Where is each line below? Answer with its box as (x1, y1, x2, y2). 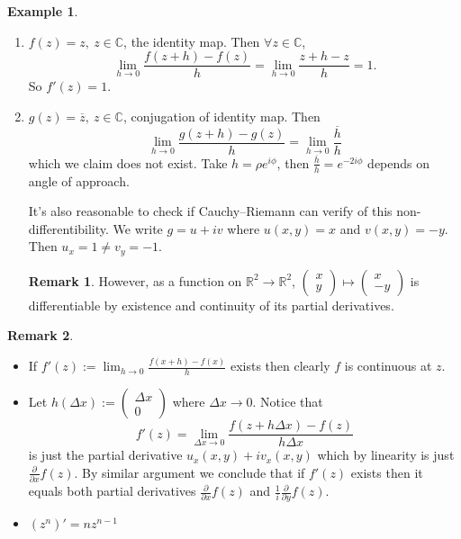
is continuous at (344, 356, 432, 375)
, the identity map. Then (123, 31, 260, 50)
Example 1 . (7, 2, 78, 20)
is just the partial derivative (28, 445, 183, 464)
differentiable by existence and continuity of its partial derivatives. (28, 295, 394, 314)
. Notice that (252, 392, 323, 411)
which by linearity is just (317, 445, 455, 464)
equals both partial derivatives (28, 481, 196, 500)
